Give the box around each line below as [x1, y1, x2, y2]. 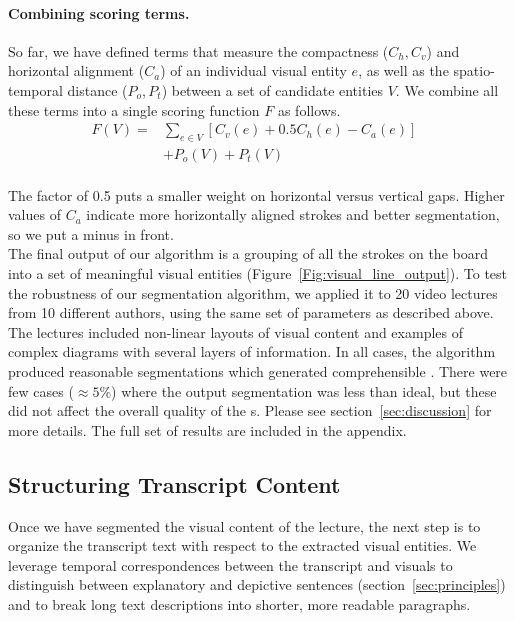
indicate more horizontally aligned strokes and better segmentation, [86, 204, 500, 225]
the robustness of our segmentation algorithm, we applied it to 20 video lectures [8, 282, 498, 303]
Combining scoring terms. [8, 2, 190, 23]
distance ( [67, 79, 128, 100]
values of [8, 204, 61, 225]
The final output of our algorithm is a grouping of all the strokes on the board [8, 243, 488, 264]
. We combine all [395, 79, 499, 100]
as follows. [277, 99, 341, 120]
